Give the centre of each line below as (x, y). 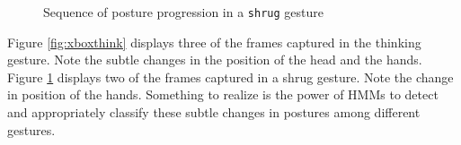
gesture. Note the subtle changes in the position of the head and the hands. (215, 60)
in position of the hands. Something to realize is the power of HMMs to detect (223, 94)
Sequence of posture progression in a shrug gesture (183, 12)
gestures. (31, 129)
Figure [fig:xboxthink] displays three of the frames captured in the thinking (214, 42)
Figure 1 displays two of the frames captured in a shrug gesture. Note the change (230, 77)
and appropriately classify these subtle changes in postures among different (214, 112)
